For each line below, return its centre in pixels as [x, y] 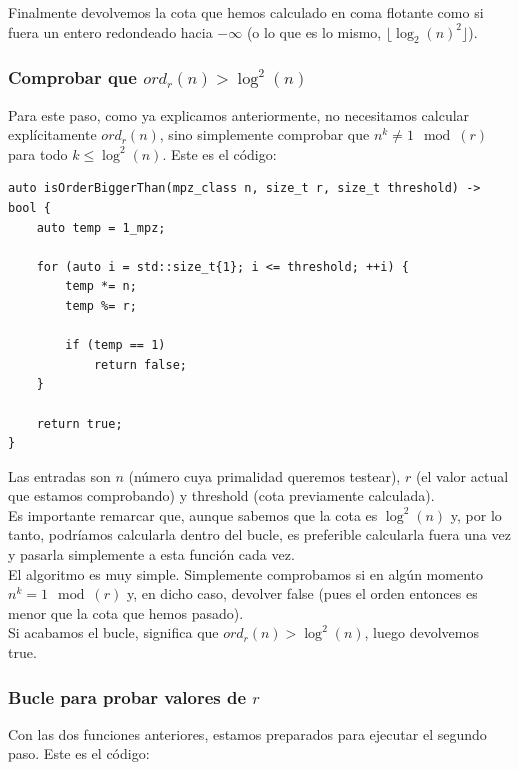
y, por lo [476, 514]
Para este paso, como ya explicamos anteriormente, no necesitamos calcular [239, 114]
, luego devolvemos [421, 632]
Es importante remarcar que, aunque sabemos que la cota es [193, 514]
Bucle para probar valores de [127, 696]
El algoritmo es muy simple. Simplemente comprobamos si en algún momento [245, 573]
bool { [29, 207]
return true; [79, 423]
